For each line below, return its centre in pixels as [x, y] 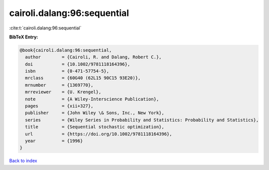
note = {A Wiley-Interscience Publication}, [92, 99]
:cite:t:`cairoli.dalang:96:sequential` [45, 28]
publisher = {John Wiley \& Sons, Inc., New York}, [95, 113]
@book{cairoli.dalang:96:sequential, [66, 50]
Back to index [23, 161]
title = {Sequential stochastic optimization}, [95, 127]
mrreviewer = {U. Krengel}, [63, 92]
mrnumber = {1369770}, [59, 85]
